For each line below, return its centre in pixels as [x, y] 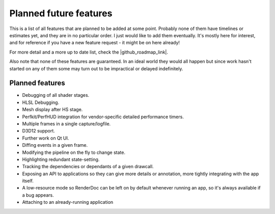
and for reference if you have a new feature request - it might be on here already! [95, 43]
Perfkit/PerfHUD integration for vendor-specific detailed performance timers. [103, 117]
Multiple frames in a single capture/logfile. [66, 124]
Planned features [37, 83]
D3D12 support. [39, 131]
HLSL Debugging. [41, 102]
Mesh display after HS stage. [52, 110]
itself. [28, 181]
